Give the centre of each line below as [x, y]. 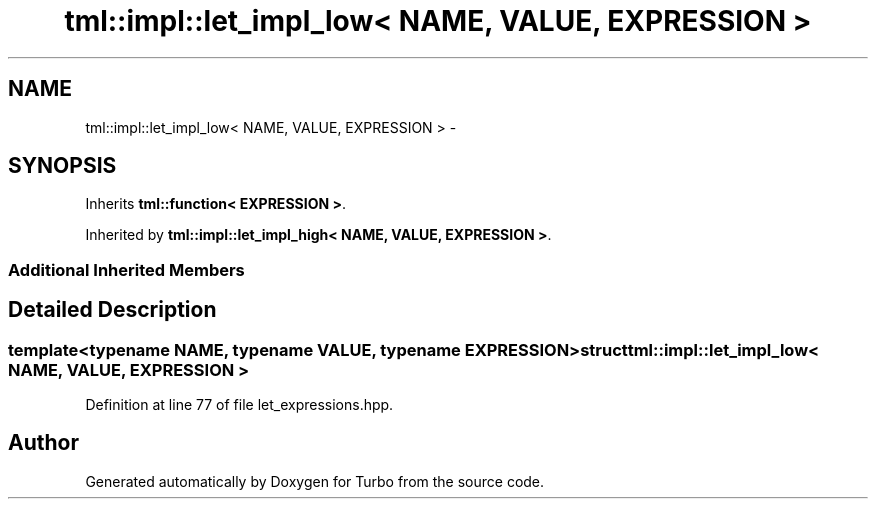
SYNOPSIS [62, 166]
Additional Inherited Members [126, 269]
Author [43, 443]
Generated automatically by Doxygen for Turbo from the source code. [315, 481]
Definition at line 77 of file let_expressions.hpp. [239, 405]
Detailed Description [112, 310]
